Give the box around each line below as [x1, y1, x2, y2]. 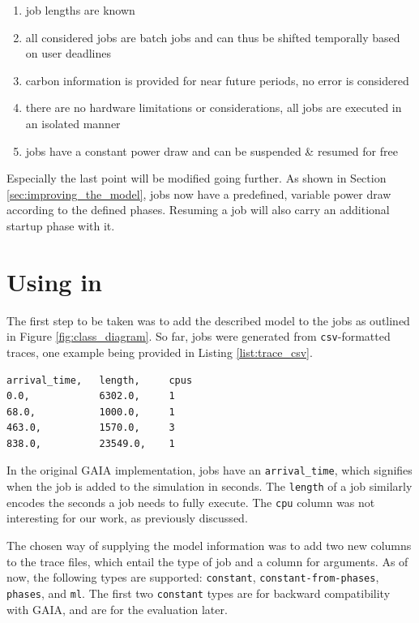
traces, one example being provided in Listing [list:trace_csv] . [6, 343, 313, 360]
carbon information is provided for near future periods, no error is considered [25, 71, 409, 88]
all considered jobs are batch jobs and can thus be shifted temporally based [25, 28, 400, 45]
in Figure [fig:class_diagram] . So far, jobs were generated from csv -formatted [6, 328, 391, 345]
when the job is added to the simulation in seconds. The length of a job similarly [6, 478, 413, 495]
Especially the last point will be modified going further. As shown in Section [6, 170, 387, 187]
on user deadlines [25, 45, 111, 62]
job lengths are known [25, 2, 135, 18]
